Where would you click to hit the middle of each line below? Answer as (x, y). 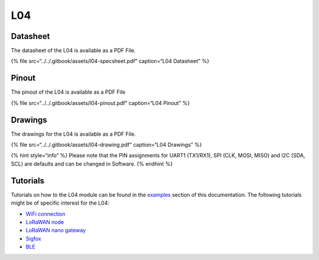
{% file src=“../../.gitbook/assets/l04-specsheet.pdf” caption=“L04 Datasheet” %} (110, 61)
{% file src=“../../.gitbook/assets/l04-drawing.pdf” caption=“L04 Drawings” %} (106, 145)
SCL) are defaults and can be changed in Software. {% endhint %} (92, 164)
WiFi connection (45, 214)
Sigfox (33, 238)
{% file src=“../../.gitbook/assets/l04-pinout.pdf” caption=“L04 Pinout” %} (100, 103)
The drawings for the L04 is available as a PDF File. (73, 134)
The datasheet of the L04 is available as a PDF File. (73, 51)
